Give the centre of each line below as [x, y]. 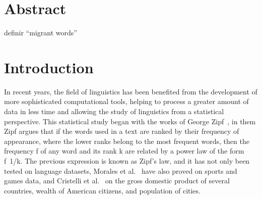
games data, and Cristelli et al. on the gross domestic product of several [117, 181]
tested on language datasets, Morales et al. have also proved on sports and [121, 170]
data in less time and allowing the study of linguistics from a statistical [114, 111]
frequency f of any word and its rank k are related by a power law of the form [124, 151]
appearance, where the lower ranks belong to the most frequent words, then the [127, 141]
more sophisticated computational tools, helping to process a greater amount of [126, 101]
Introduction [49, 67]
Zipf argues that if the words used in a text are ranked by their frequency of [122, 131]
